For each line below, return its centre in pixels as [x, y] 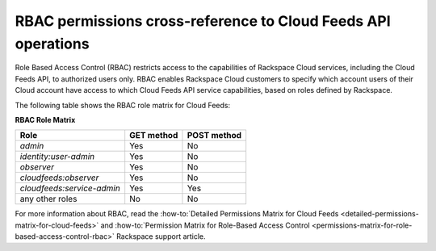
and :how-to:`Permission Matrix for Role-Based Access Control [205, 225]
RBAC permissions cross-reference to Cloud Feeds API [203, 21]
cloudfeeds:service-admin [70, 188]
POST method [214, 136]
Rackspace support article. [161, 236]
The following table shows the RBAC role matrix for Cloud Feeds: [122, 105]
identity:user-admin [57, 157]
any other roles [48, 199]
